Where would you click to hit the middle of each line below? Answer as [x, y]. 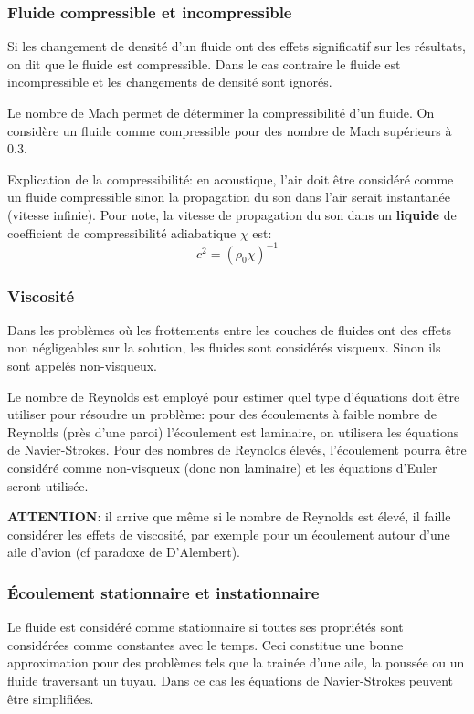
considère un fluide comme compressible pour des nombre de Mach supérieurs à [230, 130]
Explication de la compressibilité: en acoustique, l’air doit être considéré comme [231, 178]
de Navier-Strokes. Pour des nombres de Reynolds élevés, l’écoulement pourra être [237, 450]
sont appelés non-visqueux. [82, 366]
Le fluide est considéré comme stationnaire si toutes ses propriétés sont [205, 627]
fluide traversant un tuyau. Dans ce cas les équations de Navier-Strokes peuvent [231, 680]
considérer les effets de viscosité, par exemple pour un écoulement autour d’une [229, 534]
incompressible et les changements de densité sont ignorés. [170, 82]
